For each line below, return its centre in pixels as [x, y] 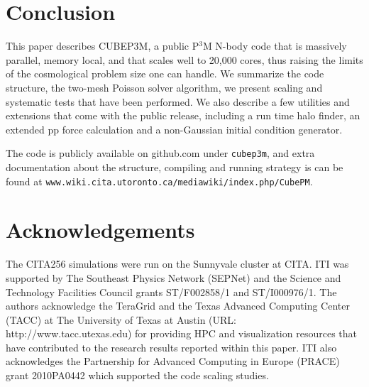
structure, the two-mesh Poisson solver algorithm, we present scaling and [164, 87]
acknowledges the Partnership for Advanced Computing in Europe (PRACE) [173, 361]
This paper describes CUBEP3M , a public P [103, 46]
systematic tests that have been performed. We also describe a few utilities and [178, 101]
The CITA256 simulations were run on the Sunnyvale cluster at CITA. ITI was [177, 264]
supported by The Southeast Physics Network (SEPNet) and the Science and [174, 277]
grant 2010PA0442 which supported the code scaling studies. [137, 375]
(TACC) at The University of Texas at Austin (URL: [121, 319]
